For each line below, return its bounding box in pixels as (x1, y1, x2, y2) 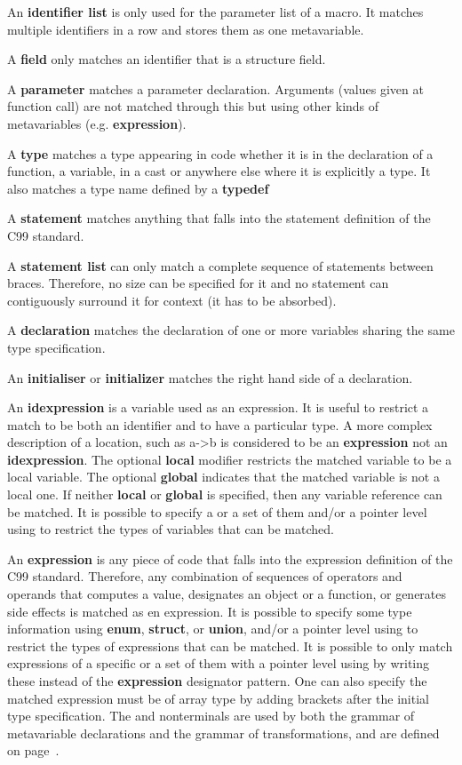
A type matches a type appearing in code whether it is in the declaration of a (7, 144, 434, 163)
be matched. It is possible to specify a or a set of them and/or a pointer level (7, 502, 427, 521)
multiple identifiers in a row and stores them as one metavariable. (7, 20, 364, 38)
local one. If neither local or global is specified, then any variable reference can (7, 485, 442, 504)
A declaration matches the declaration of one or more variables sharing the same (7, 321, 455, 339)
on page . (7, 741, 60, 760)
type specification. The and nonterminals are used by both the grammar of (7, 706, 415, 725)
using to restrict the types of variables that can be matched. (7, 520, 334, 538)
